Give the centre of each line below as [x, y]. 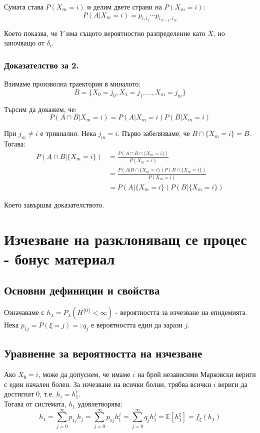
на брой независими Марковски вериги [196, 374]
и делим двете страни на [124, 6]
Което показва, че [31, 33]
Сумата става [24, 6]
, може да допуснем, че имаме [84, 374]
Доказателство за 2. [41, 65]
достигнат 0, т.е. [29, 394]
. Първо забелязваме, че [154, 133]
